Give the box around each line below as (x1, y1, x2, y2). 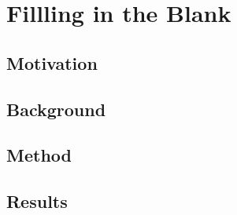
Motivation (6, 50, 98, 75)
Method (6, 143, 72, 167)
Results (6, 189, 68, 213)
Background (6, 97, 106, 121)
